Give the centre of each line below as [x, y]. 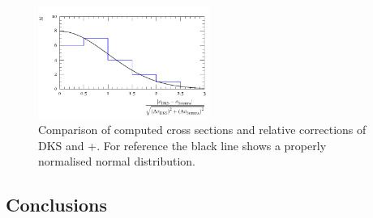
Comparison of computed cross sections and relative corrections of [202, 130]
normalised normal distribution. [117, 161]
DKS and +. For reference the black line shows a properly [182, 145]
